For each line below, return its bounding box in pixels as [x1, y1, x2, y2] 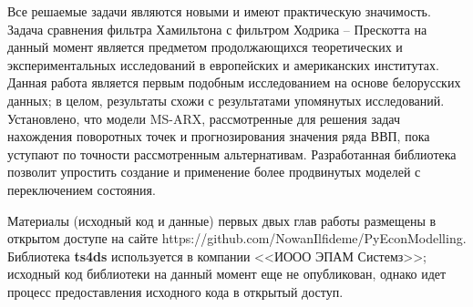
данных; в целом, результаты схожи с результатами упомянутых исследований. [7, 90, 445, 109]
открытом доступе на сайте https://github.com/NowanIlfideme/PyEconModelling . [7, 229, 467, 248]
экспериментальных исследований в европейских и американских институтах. [7, 55, 439, 74]
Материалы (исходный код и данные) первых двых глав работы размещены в [7, 210, 437, 230]
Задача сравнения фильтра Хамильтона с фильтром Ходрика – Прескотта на [7, 19, 427, 38]
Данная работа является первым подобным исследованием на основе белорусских [7, 73, 461, 92]
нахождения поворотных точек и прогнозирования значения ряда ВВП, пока [7, 127, 430, 146]
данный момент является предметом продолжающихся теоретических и [7, 37, 403, 56]
